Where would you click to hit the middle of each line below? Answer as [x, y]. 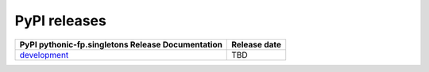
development [44, 55]
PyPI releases [60, 21]
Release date [257, 44]
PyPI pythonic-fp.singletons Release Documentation [121, 44]
